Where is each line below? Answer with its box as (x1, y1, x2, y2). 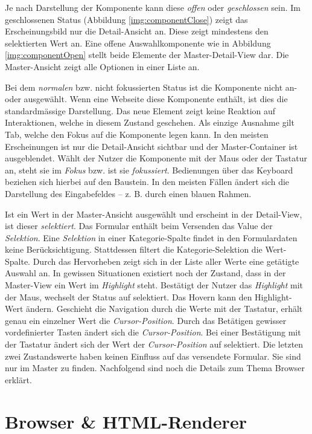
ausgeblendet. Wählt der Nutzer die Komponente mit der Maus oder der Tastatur (5, 152, 307, 164)
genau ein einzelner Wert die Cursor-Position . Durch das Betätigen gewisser (5, 314, 287, 326)
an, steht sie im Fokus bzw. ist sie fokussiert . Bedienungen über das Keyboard (5, 163, 293, 176)
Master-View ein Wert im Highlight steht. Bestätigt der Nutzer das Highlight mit (5, 279, 304, 291)
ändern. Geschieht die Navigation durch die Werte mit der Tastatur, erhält (26, 302, 303, 315)
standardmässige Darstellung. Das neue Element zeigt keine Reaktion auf (5, 104, 276, 117)
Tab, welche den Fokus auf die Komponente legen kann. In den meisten (5, 128, 269, 140)
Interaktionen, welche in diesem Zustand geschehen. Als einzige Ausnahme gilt (5, 116, 294, 129)
